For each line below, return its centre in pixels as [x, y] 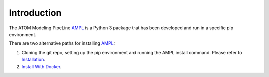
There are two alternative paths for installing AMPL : [62, 43]
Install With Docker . [42, 66]
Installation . [34, 60]
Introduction [35, 13]
